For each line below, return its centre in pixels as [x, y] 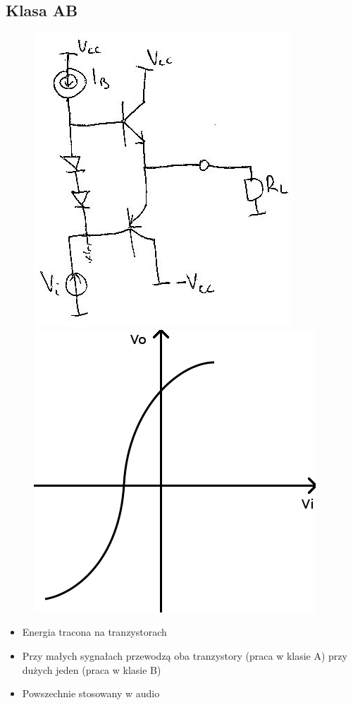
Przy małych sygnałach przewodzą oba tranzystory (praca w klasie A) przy [185, 655]
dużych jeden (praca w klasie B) [92, 669]
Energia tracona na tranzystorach [94, 632]
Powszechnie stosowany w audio [91, 693]
